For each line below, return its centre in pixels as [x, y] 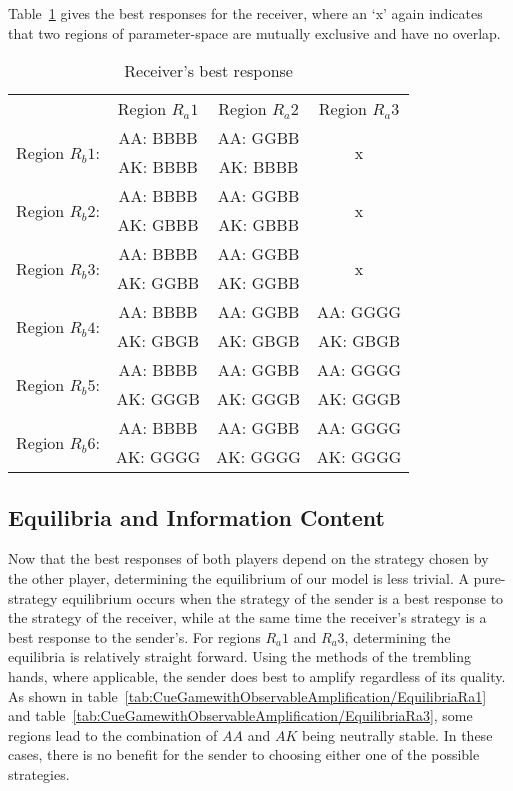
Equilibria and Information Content [196, 516]
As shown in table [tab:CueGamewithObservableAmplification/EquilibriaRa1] [247, 695]
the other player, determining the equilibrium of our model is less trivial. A [238, 577]
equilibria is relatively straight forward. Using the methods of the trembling [239, 656]
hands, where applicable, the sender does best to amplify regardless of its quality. [257, 675]
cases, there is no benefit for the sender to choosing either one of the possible [244, 754]
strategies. [39, 773]
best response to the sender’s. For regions [134, 636]
